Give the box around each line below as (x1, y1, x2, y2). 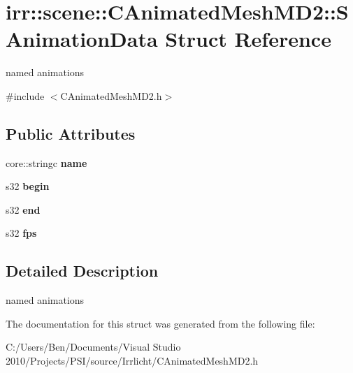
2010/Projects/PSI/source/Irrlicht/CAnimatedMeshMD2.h (6, 353, 259, 368)
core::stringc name (6, 155, 87, 170)
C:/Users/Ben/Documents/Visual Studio (6, 339, 181, 354)
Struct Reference (165, 24, 331, 53)
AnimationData (6, 24, 158, 53)
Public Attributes (6, 122, 136, 144)
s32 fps (6, 226, 37, 240)
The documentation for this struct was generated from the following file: (6, 316, 315, 330)
